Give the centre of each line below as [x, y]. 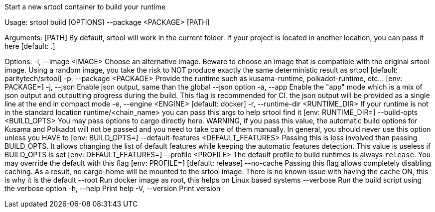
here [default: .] [30, 46]
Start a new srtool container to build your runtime [85, 7]
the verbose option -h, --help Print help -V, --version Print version [113, 188]
